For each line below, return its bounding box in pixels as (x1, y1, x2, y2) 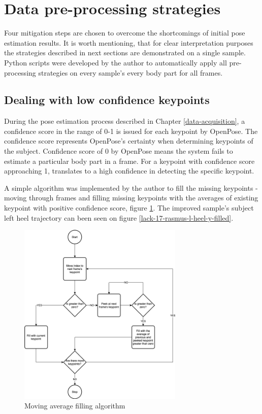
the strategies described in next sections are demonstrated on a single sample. (4, 47, 246, 58)
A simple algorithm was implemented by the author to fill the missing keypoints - (4, 182, 258, 193)
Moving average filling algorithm (24, 400, 125, 411)
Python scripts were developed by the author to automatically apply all (4, 57, 227, 67)
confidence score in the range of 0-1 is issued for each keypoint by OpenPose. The (4, 125, 258, 136)
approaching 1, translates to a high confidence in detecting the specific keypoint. (4, 165, 254, 176)
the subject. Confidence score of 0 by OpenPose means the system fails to (4, 146, 233, 156)
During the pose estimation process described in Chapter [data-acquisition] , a (4, 116, 245, 126)
